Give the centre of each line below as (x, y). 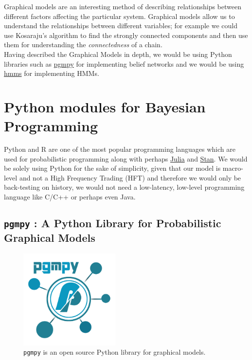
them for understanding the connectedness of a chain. (83, 45)
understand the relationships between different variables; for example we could (121, 26)
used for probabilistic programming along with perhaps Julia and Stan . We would (126, 158)
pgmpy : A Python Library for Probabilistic (113, 223)
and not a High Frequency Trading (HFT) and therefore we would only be (130, 177)
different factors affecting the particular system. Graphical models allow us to (119, 16)
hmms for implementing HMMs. (52, 73)
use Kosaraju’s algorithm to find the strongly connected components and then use (126, 35)
